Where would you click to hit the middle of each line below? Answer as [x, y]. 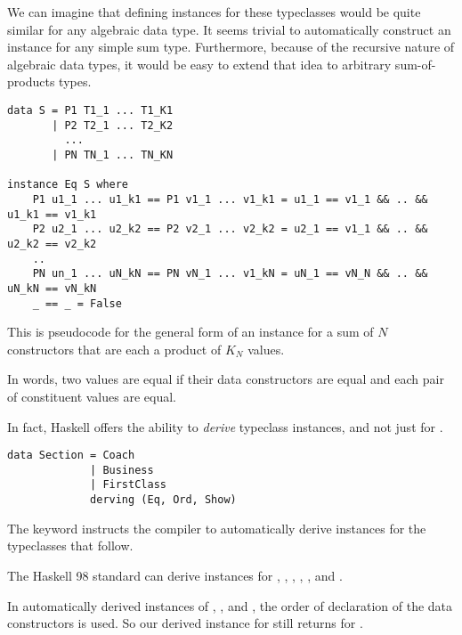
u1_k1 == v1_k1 [52, 214]
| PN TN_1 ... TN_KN [113, 155]
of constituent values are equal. [92, 396]
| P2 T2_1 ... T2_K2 [113, 125]
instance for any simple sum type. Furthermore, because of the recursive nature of [231, 47]
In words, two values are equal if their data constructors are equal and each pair [226, 379]
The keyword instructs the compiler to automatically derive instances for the [217, 528]
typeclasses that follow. [70, 545]
